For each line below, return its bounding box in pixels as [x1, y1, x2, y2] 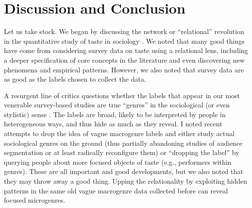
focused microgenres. [4, 195, 66, 205]
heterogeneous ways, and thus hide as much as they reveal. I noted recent [4, 119, 222, 129]
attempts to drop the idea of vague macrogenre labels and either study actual [4, 128, 235, 139]
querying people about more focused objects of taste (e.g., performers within [4, 156, 232, 167]
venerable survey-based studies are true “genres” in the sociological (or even [4, 100, 230, 110]
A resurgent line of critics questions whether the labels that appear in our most [4, 90, 240, 100]
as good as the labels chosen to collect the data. [4, 74, 146, 84]
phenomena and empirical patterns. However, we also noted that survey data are [4, 64, 244, 74]
